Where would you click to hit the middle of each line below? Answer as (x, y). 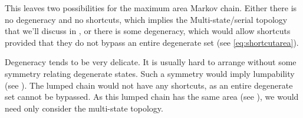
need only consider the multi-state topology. (84, 108)
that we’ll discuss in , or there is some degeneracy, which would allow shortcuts (148, 31)
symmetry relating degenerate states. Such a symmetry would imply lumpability (150, 73)
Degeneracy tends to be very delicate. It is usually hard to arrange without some (151, 62)
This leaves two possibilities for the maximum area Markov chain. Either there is (151, 8)
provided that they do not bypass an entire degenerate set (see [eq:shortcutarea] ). (152, 42)
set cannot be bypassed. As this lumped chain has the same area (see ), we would (152, 97)
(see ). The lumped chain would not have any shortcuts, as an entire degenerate (149, 85)
